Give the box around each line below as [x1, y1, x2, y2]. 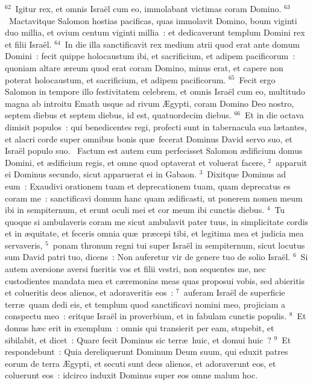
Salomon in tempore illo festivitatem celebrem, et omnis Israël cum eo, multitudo [5, 85, 305, 98]
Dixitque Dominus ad [207, 168, 286, 180]
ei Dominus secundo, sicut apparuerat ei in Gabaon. [5, 168, 197, 180]
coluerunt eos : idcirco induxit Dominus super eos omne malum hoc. [5, 369, 258, 381]
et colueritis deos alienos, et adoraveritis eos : [5, 286, 174, 299]
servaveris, [5, 238, 43, 251]
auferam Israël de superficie [183, 286, 285, 299]
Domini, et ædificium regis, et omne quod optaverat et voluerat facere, [5, 156, 265, 168]
